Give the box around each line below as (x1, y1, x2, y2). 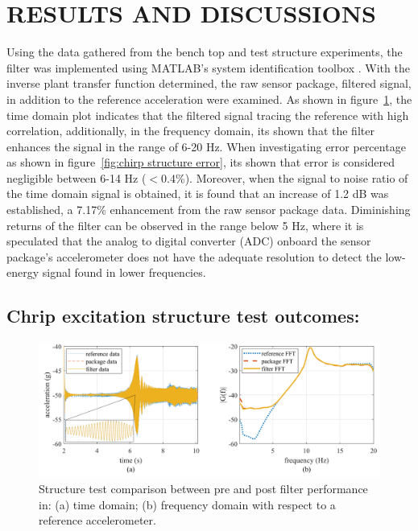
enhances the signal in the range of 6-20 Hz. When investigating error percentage (6, 138, 406, 154)
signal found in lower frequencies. (42, 264, 206, 281)
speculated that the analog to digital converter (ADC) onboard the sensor (6, 233, 371, 249)
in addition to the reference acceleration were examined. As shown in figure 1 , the (6, 90, 412, 107)
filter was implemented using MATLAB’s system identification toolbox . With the (6, 59, 410, 76)
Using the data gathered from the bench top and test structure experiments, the (6, 43, 403, 60)
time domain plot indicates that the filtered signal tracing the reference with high (6, 106, 409, 123)
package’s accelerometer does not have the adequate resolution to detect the (6, 248, 382, 265)
